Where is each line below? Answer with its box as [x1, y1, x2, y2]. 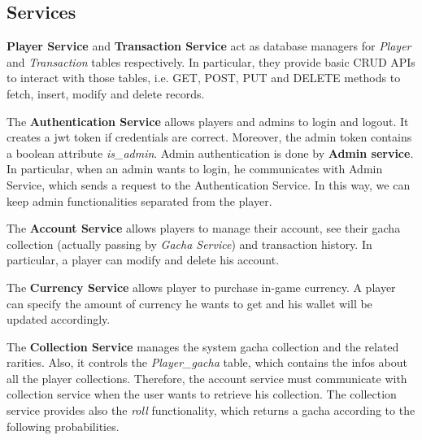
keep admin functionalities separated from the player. [7, 192, 272, 209]
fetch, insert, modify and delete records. [7, 85, 205, 102]
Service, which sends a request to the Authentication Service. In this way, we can [7, 176, 411, 193]
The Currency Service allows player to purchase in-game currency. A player [7, 278, 396, 295]
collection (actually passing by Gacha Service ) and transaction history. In [7, 235, 372, 252]
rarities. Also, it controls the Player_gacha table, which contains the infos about [7, 354, 407, 371]
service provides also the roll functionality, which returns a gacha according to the [7, 402, 415, 419]
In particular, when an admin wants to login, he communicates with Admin [7, 160, 383, 177]
